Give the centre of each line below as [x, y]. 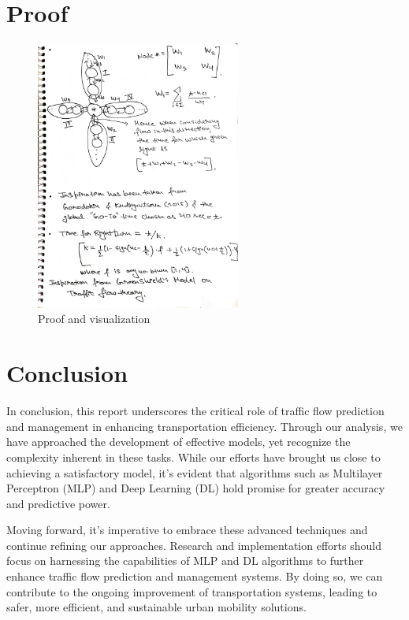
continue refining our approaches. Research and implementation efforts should [194, 545]
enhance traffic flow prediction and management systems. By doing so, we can [195, 576]
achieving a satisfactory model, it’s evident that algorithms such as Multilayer [195, 472]
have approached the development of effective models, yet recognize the [178, 442]
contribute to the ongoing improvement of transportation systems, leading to [192, 591]
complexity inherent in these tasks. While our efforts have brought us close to [193, 457]
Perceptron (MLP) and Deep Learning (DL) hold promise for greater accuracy [196, 488]
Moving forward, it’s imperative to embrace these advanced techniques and [187, 530]
